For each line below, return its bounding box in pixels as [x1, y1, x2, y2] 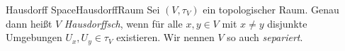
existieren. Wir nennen [116, 30, 215, 45]
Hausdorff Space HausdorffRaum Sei [6, 2, 160, 16]
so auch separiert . [227, 30, 303, 45]
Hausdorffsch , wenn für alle [64, 16, 183, 30]
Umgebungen [6, 30, 62, 45]
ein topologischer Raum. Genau [203, 2, 339, 16]
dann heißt [6, 16, 52, 30]
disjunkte [267, 16, 307, 30]
